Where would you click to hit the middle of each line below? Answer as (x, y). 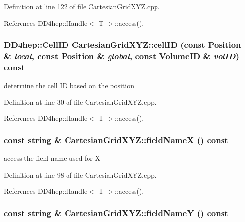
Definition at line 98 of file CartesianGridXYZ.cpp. (80, 174)
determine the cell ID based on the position (69, 85)
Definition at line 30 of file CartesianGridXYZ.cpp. (80, 101)
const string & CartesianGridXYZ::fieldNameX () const (116, 140)
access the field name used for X (52, 158)
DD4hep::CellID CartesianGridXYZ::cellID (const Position (122, 45)
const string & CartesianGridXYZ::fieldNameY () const (116, 212)
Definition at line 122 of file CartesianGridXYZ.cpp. (82, 6)
